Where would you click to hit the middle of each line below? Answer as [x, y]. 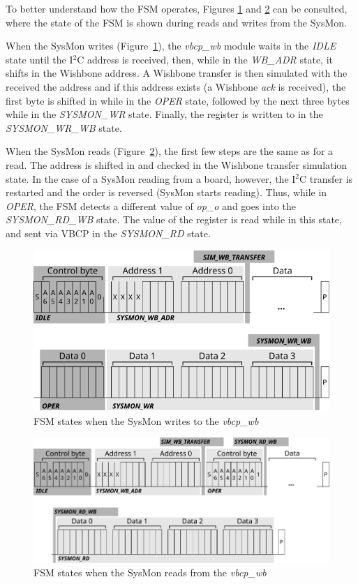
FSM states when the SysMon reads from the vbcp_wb [150, 572]
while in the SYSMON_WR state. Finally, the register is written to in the [164, 114]
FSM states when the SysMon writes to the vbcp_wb [146, 420]
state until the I [39, 59]
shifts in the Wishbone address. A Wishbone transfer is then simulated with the [177, 73]
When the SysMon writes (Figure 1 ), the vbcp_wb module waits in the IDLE [171, 46]
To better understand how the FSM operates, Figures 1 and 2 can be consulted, [177, 8]
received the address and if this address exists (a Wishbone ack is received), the [176, 86]
